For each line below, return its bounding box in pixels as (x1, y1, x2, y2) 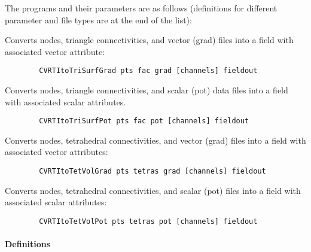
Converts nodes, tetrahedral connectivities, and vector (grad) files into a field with (5, 133, 306, 146)
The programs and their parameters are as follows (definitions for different (5, 2, 278, 14)
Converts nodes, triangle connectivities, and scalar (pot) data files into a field (5, 84, 288, 96)
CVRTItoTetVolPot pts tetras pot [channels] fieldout (39, 217, 258, 226)
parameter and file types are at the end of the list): (5, 13, 192, 26)
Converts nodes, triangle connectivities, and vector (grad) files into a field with (5, 34, 294, 46)
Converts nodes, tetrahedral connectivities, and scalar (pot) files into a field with (5, 184, 301, 196)
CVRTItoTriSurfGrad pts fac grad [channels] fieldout (39, 66, 258, 75)
